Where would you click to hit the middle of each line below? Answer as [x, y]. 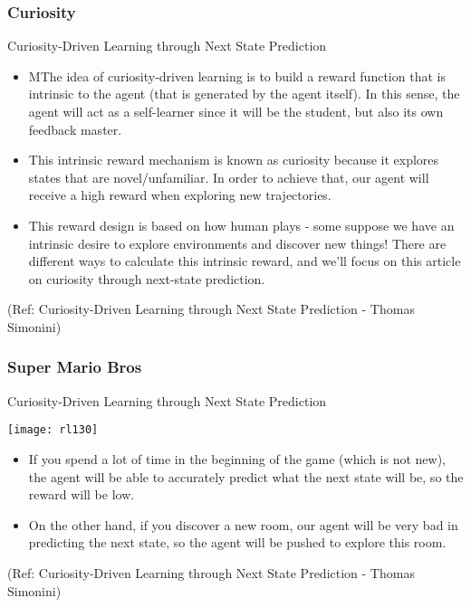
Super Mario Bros [75, 367]
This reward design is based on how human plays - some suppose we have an [241, 225]
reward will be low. [82, 494]
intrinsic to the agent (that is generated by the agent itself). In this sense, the [244, 94]
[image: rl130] [53, 430]
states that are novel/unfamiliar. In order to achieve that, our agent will [229, 177]
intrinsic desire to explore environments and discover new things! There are [237, 243]
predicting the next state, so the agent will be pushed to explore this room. [237, 542]
